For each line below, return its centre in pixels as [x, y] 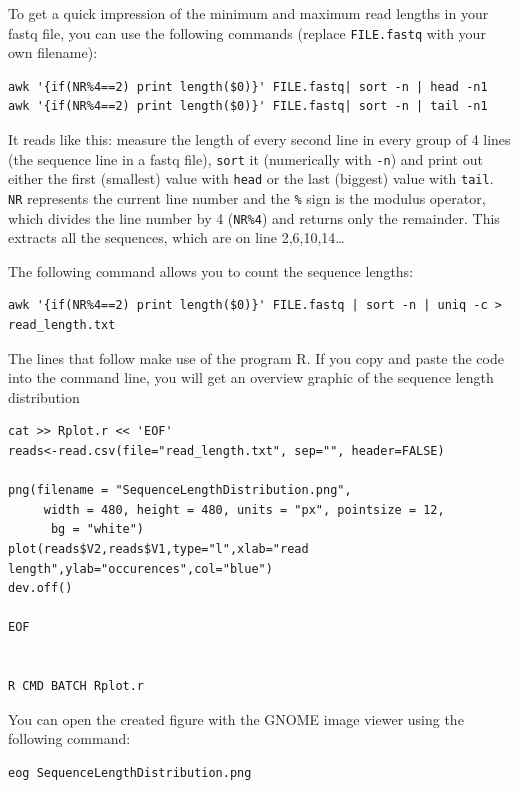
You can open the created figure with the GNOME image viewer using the [236, 718]
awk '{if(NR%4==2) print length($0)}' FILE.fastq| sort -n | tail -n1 [248, 106]
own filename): [53, 52]
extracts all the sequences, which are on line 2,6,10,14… [176, 237]
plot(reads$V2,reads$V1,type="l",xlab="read [158, 548]
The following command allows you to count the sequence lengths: [211, 270]
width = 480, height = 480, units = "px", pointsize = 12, [244, 509]
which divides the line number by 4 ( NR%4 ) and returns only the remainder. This [254, 217]
